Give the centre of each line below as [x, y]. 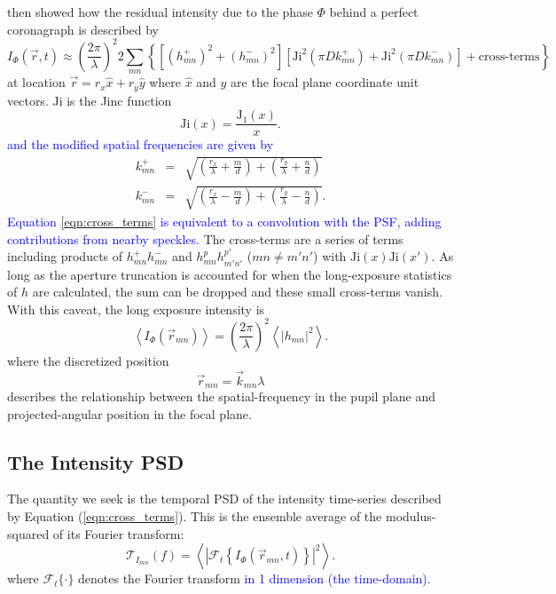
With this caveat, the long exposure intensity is [136, 309]
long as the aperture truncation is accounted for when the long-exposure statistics [230, 274]
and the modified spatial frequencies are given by [141, 144]
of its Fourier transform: [118, 533]
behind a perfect [374, 12]
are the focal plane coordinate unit [325, 82]
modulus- [411, 516]
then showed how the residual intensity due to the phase [160, 12]
